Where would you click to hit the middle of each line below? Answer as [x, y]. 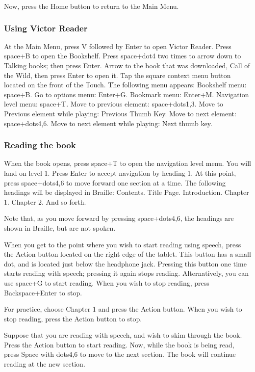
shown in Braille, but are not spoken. [60, 227]
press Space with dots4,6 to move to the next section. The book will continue [120, 354]
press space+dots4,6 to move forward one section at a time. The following [115, 182]
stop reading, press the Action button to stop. [73, 318]
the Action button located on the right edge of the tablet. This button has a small [127, 254]
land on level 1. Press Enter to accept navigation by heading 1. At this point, [120, 173]
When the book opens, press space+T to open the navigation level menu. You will [127, 163]
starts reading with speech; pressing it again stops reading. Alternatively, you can [126, 273]
